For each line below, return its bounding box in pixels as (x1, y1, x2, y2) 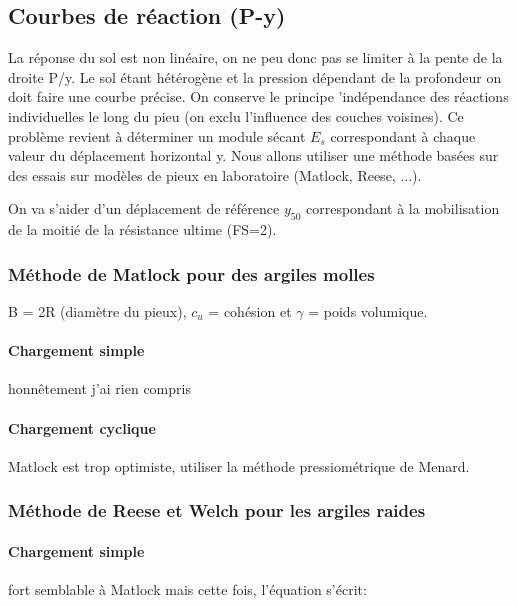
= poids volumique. (308, 300, 428, 321)
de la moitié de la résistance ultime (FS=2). (8, 219, 277, 240)
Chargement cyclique (8, 417, 156, 438)
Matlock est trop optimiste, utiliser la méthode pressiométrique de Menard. (8, 455, 470, 476)
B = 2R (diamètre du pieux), (8, 300, 187, 321)
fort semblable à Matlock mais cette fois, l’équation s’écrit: (8, 578, 367, 599)
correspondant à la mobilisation (306, 198, 500, 219)
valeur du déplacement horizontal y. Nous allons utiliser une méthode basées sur (8, 145, 499, 166)
